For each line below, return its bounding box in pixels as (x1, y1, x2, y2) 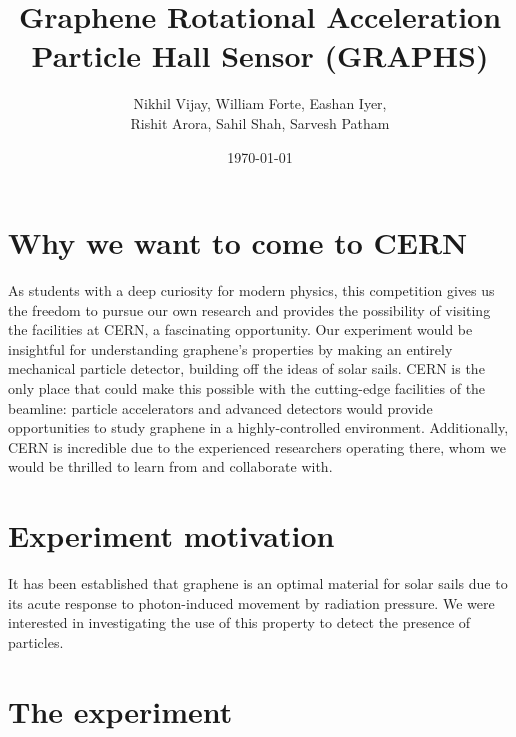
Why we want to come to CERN (8, 222, 468, 263)
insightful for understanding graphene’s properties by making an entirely (8, 338, 453, 359)
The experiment (8, 690, 233, 731)
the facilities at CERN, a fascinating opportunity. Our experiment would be (8, 319, 473, 340)
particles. (8, 631, 64, 652)
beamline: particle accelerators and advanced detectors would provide (8, 397, 433, 418)
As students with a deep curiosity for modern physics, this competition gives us (8, 280, 495, 301)
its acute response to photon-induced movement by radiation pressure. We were (8, 592, 495, 613)
